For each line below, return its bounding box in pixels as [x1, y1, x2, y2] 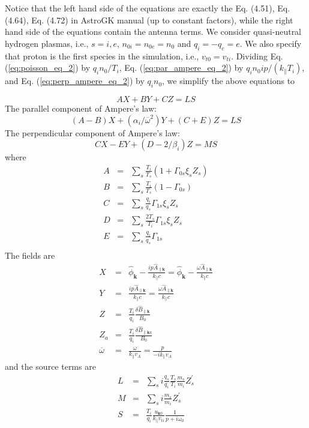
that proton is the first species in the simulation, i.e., [5, 49, 199, 62]
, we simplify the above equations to [162, 74, 295, 87]
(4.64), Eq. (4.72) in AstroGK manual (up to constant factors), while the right [5, 13, 293, 26]
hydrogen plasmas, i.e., [5, 37, 89, 49]
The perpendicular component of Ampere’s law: [5, 126, 180, 139]
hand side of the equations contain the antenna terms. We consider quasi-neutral [5, 25, 302, 38]
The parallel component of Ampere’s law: [5, 101, 157, 114]
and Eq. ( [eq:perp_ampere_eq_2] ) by [5, 74, 145, 87]
